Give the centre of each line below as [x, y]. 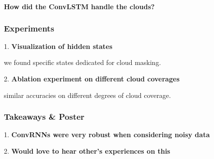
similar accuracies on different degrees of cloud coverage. [87, 95]
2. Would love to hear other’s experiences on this [87, 151]
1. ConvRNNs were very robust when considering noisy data [107, 135]
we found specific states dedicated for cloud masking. [83, 62]
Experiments [29, 28]
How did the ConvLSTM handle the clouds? [79, 6]
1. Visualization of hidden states [58, 46]
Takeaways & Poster [44, 117]
